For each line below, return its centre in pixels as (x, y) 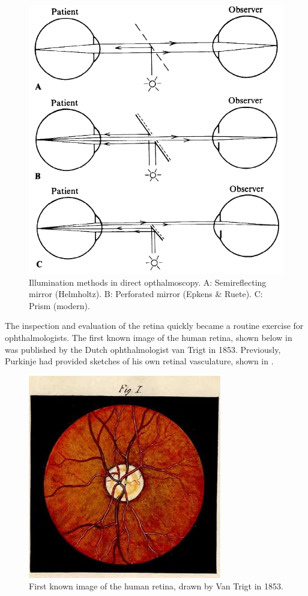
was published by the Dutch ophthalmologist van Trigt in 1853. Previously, (143, 349)
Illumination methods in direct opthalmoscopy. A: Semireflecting (148, 282)
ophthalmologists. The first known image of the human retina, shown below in (149, 338)
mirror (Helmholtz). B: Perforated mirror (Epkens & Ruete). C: (146, 294)
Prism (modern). (59, 305)
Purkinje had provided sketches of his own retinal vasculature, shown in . (139, 361)
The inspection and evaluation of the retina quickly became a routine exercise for (154, 326)
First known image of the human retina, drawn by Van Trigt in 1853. (156, 586)
